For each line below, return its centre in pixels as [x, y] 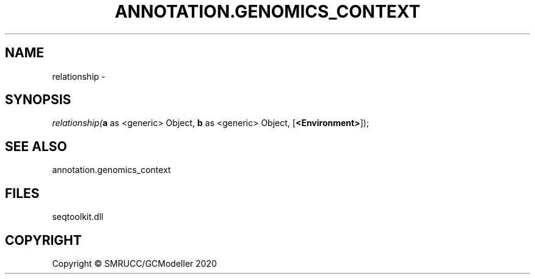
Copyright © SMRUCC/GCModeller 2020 [134, 263]
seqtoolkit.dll [78, 217]
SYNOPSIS [38, 100]
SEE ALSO [36, 146]
